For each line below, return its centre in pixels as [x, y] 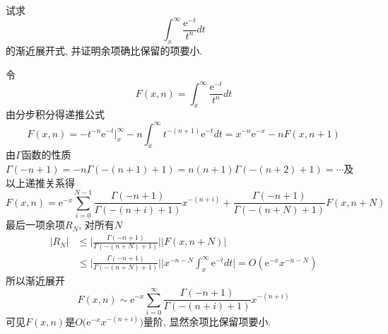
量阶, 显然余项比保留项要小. [207, 321]
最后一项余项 [35, 225]
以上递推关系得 [40, 182]
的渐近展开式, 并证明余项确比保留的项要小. [104, 50]
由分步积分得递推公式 [55, 114]
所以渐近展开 [35, 281]
